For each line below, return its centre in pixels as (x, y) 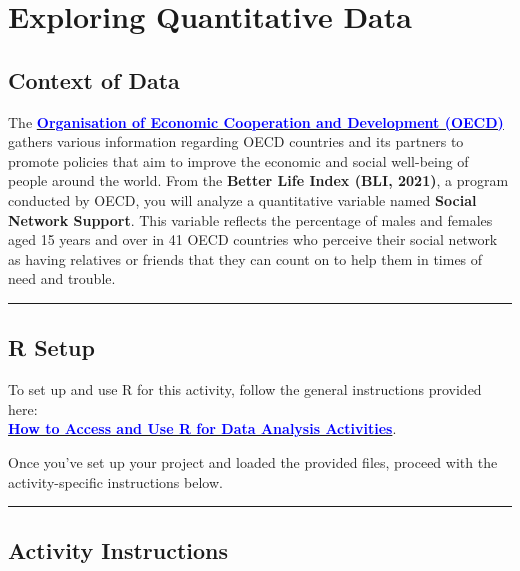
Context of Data (94, 79)
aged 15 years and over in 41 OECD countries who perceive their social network (253, 239)
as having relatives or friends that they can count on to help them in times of (245, 258)
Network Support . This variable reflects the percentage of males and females (250, 219)
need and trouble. (62, 278)
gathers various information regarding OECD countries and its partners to (236, 141)
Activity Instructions (118, 550)
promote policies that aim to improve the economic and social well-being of (238, 160)
